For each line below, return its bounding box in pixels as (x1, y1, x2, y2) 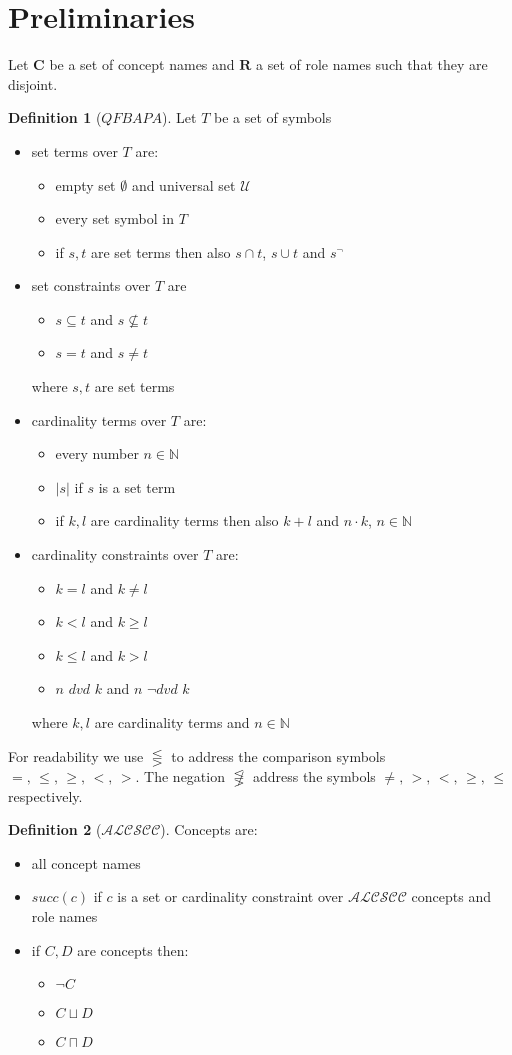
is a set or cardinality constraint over (117, 886, 344, 907)
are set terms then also (90, 241, 231, 262)
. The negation (135, 765, 225, 786)
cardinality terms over (31, 409, 167, 430)
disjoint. (8, 73, 58, 94)
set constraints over (31, 275, 151, 296)
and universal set (131, 174, 236, 195)
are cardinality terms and (94, 712, 250, 732)
